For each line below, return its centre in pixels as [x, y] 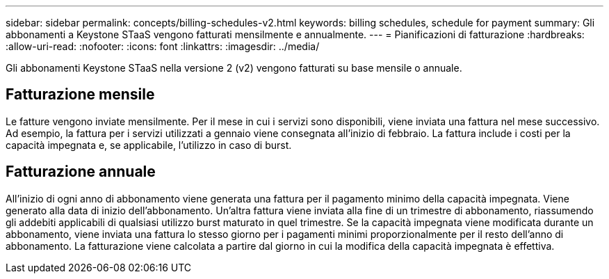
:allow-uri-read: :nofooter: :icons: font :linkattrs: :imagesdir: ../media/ [163, 46]
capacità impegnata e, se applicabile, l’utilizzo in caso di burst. [149, 145]
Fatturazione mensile [80, 95]
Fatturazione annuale [81, 172]
